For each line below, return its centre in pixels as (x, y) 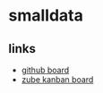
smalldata (46, 16)
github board (45, 70)
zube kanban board (57, 80)
